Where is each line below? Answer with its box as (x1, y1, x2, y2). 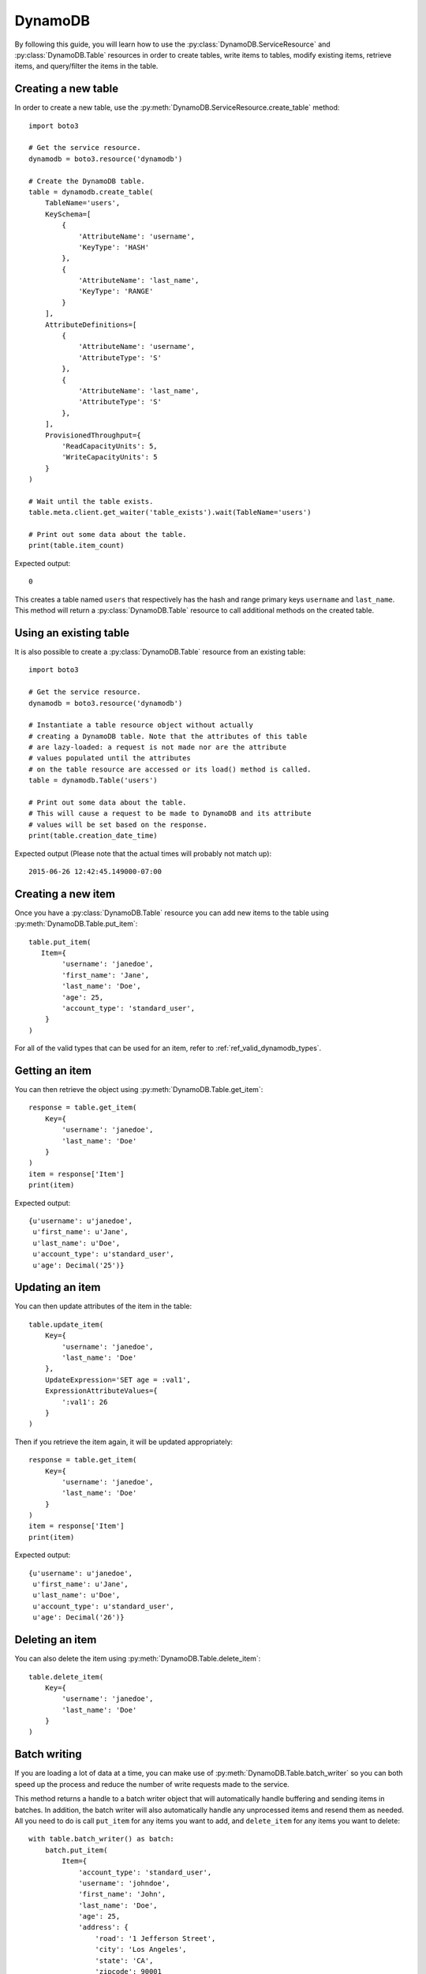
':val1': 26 (62, 1398, 108, 1406)
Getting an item (14, 1064, 92, 1077)
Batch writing (14, 1747, 82, 1761)
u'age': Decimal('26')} (32, 1613, 125, 1622)
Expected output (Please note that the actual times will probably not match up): (14, 849, 272, 858)
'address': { (78, 1923, 129, 1932)
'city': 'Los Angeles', (95, 1945, 187, 1954)
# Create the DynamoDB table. (28, 176, 146, 186)
